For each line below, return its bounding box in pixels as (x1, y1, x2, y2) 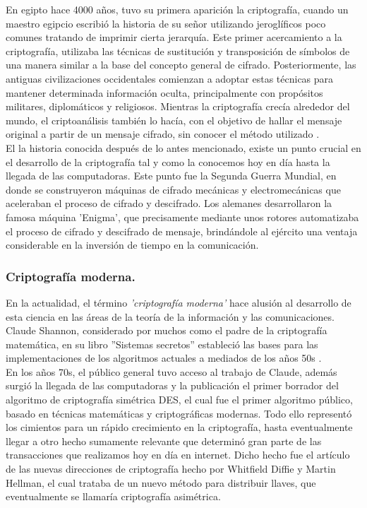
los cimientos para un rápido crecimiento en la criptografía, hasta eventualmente (6, 420, 353, 435)
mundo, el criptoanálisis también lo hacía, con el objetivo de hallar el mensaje (6, 112, 342, 127)
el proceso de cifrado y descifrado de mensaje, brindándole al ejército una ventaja (6, 223, 358, 238)
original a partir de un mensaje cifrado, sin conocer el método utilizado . (6, 126, 320, 141)
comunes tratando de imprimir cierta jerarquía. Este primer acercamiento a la (6, 30, 342, 45)
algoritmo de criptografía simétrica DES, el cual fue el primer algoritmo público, (6, 392, 353, 407)
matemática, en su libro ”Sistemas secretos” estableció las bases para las (6, 336, 318, 351)
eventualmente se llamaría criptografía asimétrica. (6, 489, 221, 504)
